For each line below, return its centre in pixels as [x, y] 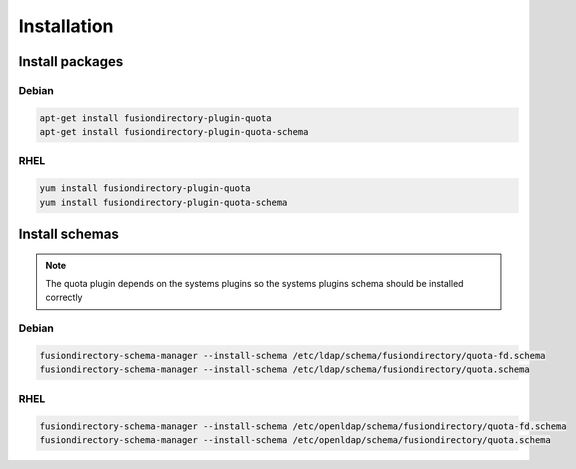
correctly [64, 297]
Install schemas [68, 234]
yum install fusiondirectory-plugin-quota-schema [163, 202]
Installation [66, 26]
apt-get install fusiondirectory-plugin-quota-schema [174, 132]
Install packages [71, 61]
